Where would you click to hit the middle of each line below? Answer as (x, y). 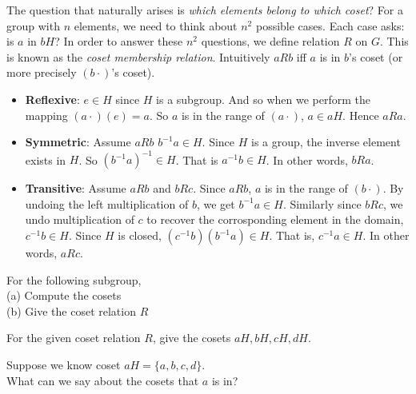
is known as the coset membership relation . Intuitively (138, 56)
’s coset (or (376, 56)
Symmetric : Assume (78, 142)
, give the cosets (192, 338)
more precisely (42, 72)
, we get (216, 203)
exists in (46, 159)
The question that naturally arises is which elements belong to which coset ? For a (205, 10)
